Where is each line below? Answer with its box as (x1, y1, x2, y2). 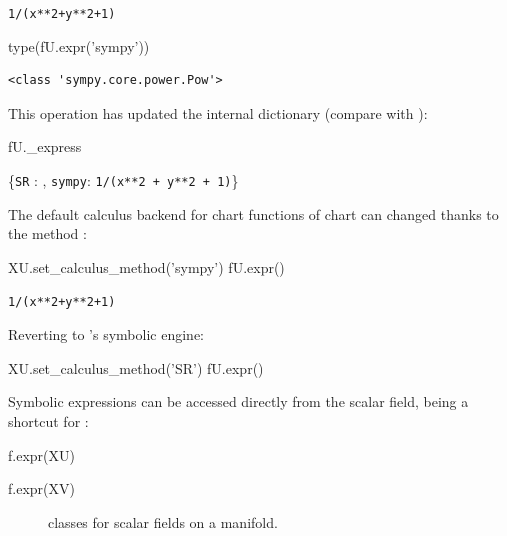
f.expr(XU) (8, 444, 75, 465)
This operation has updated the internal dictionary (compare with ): (8, 102, 428, 123)
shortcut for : (8, 410, 89, 431)
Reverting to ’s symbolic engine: (8, 324, 204, 345)
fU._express (8, 136, 82, 157)
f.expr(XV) (8, 478, 75, 499)
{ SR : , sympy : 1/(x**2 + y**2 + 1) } (8, 170, 239, 191)
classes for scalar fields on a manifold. (48, 511, 278, 532)
